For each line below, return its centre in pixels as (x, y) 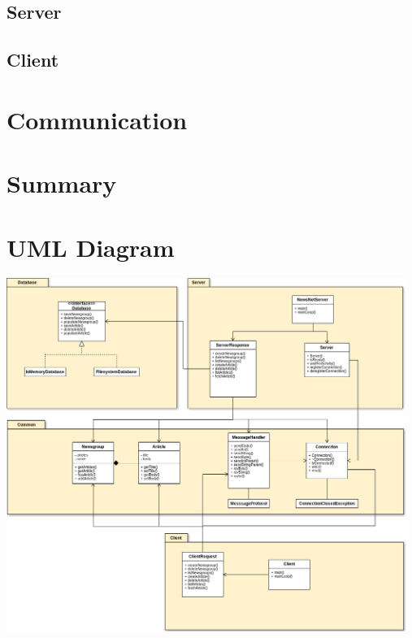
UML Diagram (91, 247)
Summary (62, 183)
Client (33, 60)
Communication (97, 119)
